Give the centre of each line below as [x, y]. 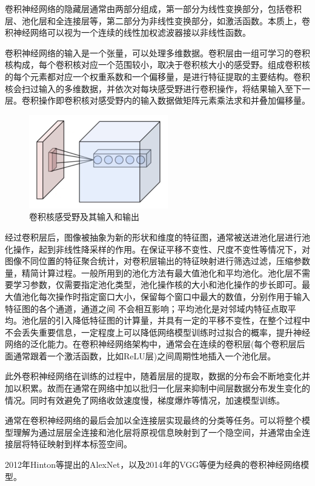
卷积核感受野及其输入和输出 [84, 217]
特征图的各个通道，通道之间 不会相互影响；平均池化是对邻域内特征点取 [146, 308]
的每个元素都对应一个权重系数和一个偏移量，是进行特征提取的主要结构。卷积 [157, 76]
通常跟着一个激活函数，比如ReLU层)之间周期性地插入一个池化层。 [144, 355]
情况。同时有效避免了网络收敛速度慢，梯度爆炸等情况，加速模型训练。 [145, 400]
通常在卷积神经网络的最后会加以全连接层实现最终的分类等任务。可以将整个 [153, 420]
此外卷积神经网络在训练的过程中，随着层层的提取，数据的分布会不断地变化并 [157, 376]
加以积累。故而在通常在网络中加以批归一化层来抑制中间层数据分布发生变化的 [157, 388]
